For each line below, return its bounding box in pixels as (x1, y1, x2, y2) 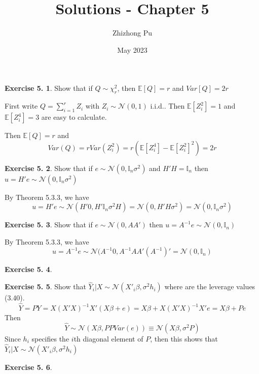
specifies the (31, 333, 69, 344)
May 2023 (117, 44, 147, 55)
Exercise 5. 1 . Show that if (5, 83, 93, 93)
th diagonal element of (73, 333, 143, 344)
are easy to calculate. (41, 112, 107, 122)
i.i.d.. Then (150, 100, 185, 111)
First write (5, 100, 38, 111)
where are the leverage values (164, 281, 255, 292)
